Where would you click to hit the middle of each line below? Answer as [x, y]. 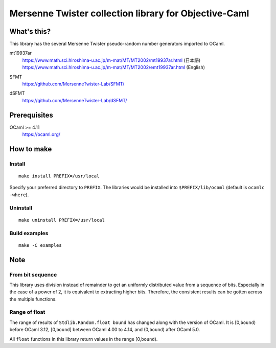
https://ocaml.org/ [41, 134]
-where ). [19, 195]
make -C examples [40, 245]
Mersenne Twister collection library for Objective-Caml [129, 13]
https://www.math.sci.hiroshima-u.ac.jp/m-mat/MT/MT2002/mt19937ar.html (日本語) [111, 60]
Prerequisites [31, 115]
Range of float [27, 312]
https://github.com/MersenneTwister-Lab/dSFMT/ [75, 100]
